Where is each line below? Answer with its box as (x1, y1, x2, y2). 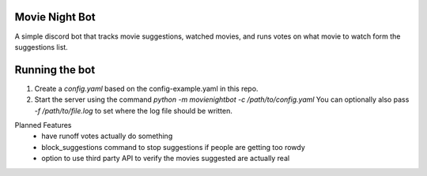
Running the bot (14, 63, 96, 77)
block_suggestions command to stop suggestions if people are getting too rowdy (41, 142, 306, 152)
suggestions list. (14, 42, 69, 51)
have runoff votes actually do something (41, 131, 173, 141)
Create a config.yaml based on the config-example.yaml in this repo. (34, 84, 259, 93)
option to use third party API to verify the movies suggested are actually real (41, 154, 290, 163)
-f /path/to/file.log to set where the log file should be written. (34, 106, 232, 115)
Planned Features (14, 120, 72, 129)
